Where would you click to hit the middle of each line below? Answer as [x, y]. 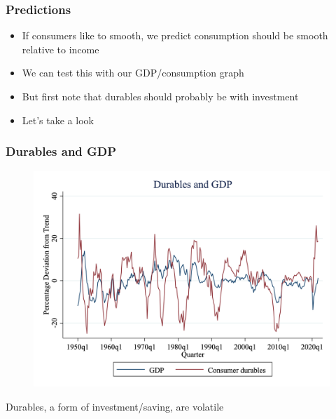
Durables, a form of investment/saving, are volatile [115, 407]
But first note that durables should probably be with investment [160, 96]
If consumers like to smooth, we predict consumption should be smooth [175, 35]
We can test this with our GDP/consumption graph [133, 73]
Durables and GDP [61, 151]
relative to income [61, 49]
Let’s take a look [58, 120]
